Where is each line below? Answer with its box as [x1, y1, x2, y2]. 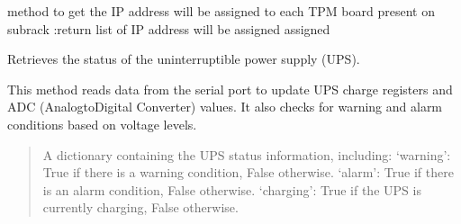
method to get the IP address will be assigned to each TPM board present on [7, 2, 435, 20]
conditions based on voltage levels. [7, 114, 197, 133]
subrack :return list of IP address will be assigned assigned [7, 19, 330, 38]
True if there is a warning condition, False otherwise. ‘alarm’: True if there [42, 163, 454, 182]
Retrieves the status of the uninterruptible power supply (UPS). [7, 49, 360, 68]
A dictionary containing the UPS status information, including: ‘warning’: [42, 145, 451, 164]
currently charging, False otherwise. [42, 198, 239, 217]
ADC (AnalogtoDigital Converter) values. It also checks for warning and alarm [7, 97, 443, 116]
